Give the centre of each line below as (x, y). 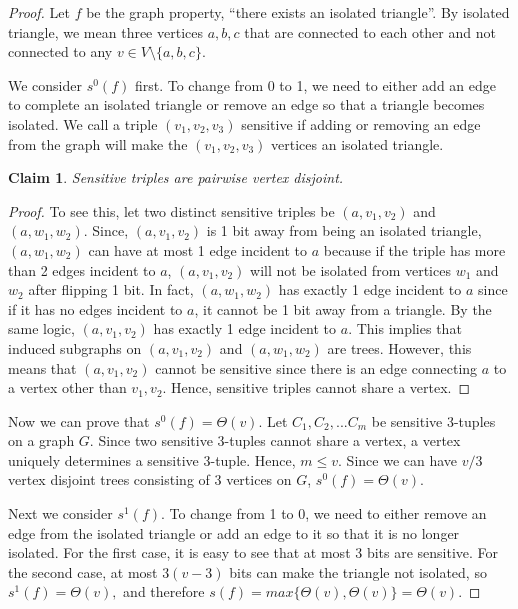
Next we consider (60, 513)
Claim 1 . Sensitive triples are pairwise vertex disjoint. (176, 177)
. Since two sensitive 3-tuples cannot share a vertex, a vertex (275, 440)
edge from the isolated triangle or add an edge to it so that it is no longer (234, 532)
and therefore (164, 591)
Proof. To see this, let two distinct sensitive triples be (171, 210)
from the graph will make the (98, 143)
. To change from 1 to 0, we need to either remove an (323, 513)
